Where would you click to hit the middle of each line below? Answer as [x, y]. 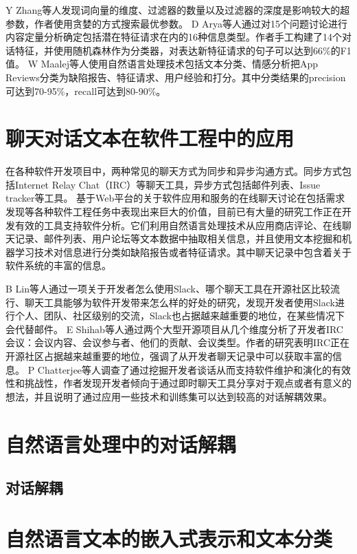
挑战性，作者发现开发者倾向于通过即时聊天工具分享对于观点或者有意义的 [188, 383]
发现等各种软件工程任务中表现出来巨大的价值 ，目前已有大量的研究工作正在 [174, 212]
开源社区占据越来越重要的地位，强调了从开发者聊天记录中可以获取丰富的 [169, 356]
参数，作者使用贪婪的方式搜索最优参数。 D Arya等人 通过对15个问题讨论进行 [177, 23]
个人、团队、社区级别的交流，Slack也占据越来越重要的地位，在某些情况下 [180, 316]
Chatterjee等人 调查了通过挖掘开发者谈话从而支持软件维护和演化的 [185, 369]
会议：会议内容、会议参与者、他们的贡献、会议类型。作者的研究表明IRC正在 [178, 342]
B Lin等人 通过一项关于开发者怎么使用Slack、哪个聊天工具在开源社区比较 [168, 289]
